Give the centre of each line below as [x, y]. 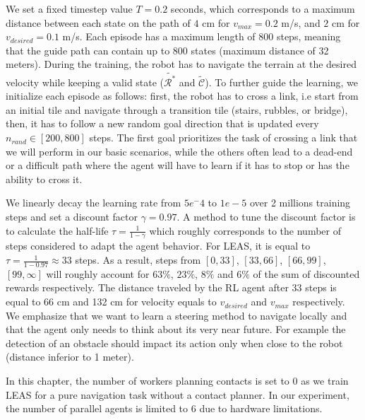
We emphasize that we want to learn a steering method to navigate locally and [176, 315]
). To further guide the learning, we [282, 82]
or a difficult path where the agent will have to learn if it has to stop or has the [178, 165]
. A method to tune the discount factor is [266, 217]
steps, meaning [309, 36]
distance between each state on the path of [98, 22]
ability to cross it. [44, 179]
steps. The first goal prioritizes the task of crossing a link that [223, 138]
